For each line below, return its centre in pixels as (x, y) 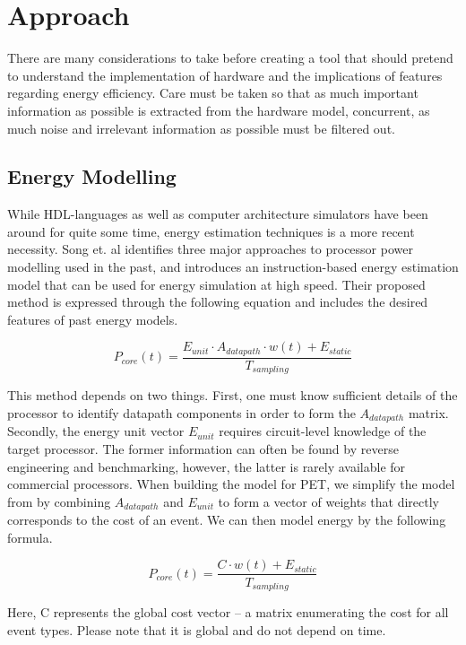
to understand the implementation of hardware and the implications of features (225, 75)
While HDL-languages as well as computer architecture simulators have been (218, 214)
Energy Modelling (92, 176)
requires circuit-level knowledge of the (323, 431)
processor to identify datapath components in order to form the (181, 412)
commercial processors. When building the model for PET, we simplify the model (231, 484)
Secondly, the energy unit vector (96, 431)
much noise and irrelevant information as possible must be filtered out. (201, 128)
